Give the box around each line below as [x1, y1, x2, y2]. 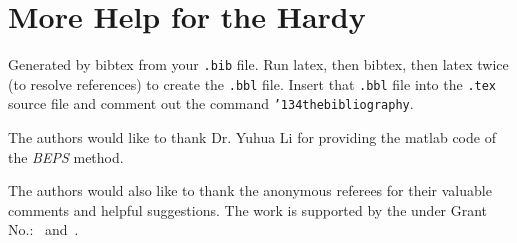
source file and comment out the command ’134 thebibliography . [8, 93, 414, 114]
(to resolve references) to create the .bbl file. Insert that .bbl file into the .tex [8, 73, 497, 94]
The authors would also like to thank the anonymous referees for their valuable [8, 180, 492, 201]
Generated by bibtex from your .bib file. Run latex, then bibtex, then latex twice [8, 54, 509, 75]
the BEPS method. [8, 146, 124, 167]
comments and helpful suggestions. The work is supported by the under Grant [8, 199, 488, 220]
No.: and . [8, 219, 79, 240]
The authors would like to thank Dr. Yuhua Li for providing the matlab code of [8, 127, 496, 148]
